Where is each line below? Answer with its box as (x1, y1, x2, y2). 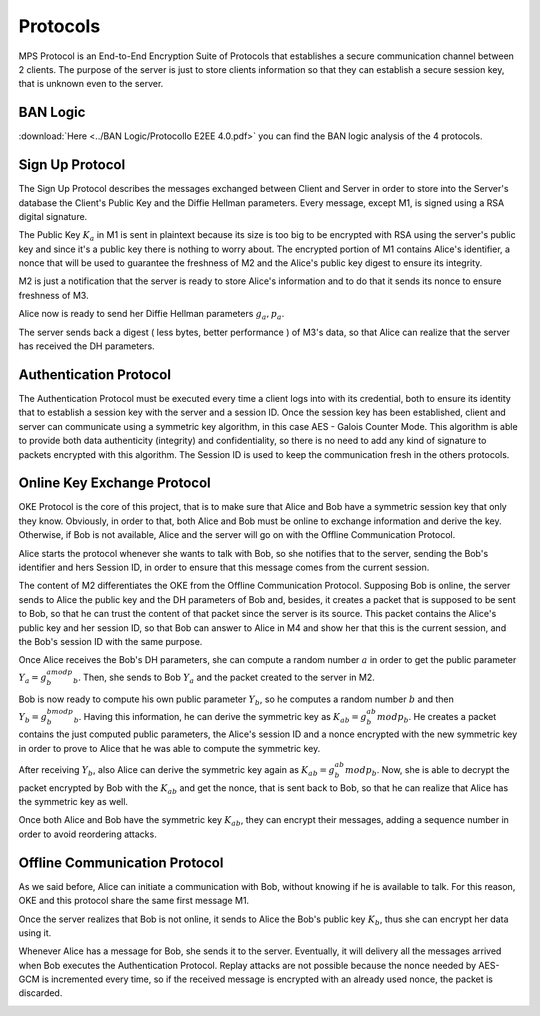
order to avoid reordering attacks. (18, 828, 157, 840)
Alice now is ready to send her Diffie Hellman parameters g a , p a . (18, 308, 285, 322)
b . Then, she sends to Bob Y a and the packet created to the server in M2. (73, 671, 375, 685)
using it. (18, 926, 52, 939)
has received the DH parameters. (18, 340, 155, 352)
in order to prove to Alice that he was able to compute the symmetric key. (18, 742, 321, 754)
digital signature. (18, 210, 88, 222)
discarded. (18, 987, 63, 999)
